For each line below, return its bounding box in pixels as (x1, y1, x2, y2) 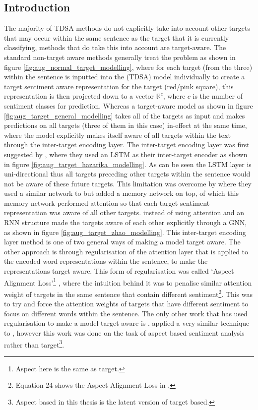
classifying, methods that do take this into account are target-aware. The (4, 42, 226, 53)
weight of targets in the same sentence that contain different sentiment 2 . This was (4, 287, 253, 299)
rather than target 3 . (4, 338, 64, 350)
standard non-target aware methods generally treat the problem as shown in (4, 52, 236, 62)
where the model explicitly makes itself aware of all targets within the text (4, 129, 231, 140)
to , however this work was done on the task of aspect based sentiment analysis (4, 327, 245, 338)
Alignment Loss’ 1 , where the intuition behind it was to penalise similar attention (4, 276, 252, 288)
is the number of (193, 91, 243, 101)
